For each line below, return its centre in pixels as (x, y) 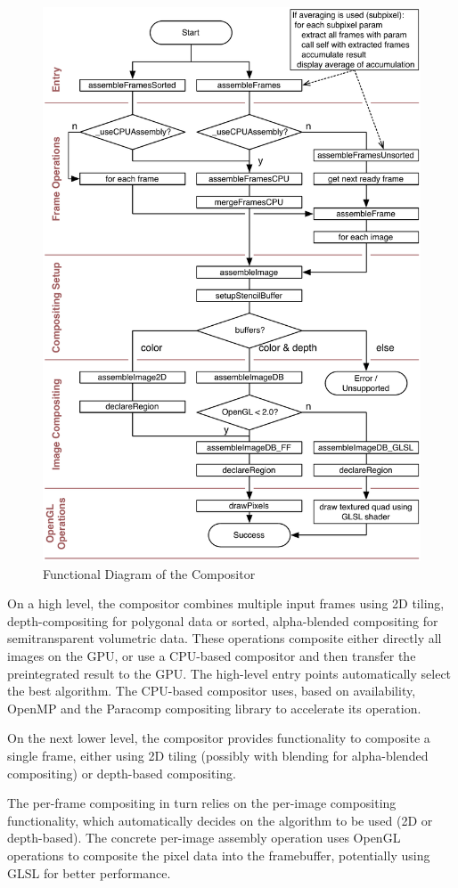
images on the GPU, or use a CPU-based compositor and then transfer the (212, 655)
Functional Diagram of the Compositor (149, 573)
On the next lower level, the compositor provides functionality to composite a (219, 738)
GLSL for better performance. (89, 872)
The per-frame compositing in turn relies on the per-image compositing (202, 803)
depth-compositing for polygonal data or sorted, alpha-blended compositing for (223, 620)
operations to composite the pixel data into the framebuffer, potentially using (219, 855)
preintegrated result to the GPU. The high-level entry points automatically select (229, 673)
